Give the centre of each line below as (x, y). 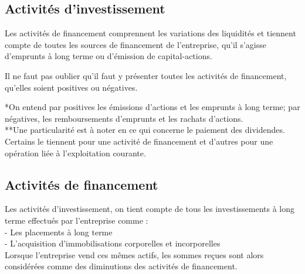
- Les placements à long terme (59, 232)
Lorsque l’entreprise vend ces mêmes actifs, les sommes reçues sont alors (134, 254)
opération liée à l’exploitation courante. (75, 153)
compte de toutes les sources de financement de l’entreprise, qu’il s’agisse (135, 44)
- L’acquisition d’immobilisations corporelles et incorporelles (113, 243)
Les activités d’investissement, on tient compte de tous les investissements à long (150, 209)
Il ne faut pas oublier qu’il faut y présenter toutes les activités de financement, (146, 75)
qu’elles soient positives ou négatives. (71, 87)
